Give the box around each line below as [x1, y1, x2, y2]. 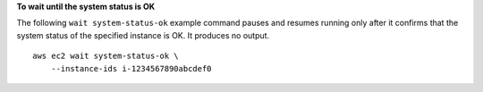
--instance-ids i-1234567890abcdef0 [50, 63, 212, 73]
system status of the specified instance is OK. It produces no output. [16, 29, 270, 40]
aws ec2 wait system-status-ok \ [32, 51, 179, 62]
